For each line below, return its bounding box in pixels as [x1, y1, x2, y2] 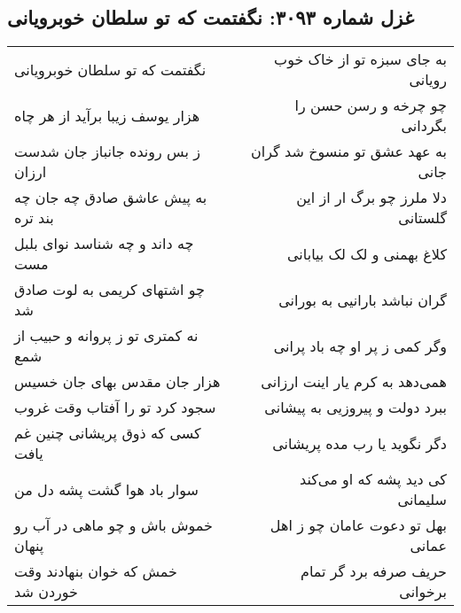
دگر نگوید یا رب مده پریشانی [272, 432, 447, 454]
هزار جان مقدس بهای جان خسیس [14, 371, 221, 392]
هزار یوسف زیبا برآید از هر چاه [14, 105, 200, 126]
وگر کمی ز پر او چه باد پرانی [273, 335, 447, 356]
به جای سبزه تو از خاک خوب [274, 49, 447, 70]
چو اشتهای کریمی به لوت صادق [14, 279, 205, 300]
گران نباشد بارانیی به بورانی [278, 289, 447, 310]
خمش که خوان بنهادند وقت [14, 561, 177, 582]
